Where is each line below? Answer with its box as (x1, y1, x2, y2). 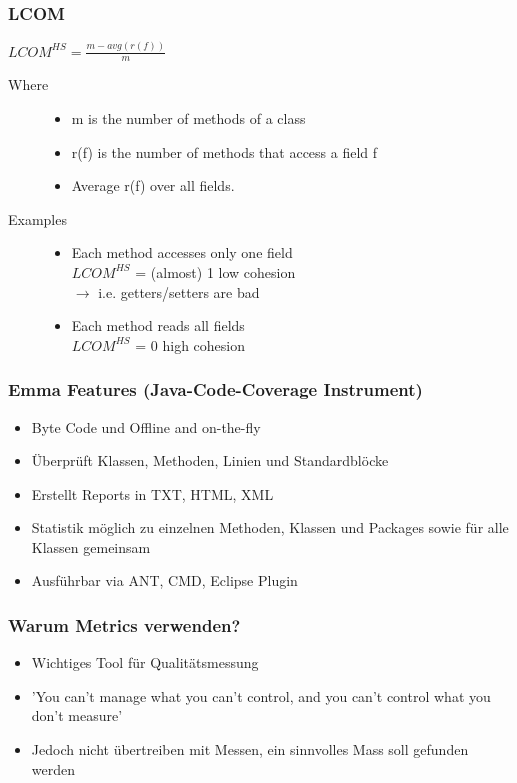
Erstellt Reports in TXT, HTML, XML (31, 483, 274, 504)
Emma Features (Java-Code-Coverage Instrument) (8, 377, 423, 402)
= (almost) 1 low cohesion (135, 261, 296, 282)
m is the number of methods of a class (71, 107, 306, 128)
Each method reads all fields (71, 315, 245, 336)
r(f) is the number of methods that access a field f (71, 141, 378, 162)
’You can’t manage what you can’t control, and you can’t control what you (31, 685, 491, 706)
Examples (8, 208, 67, 229)
